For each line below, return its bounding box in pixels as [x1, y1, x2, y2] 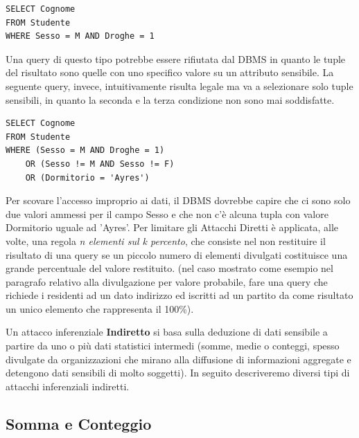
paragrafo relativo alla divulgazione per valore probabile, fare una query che [6, 274, 328, 289]
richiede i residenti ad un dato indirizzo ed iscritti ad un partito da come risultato [6, 288, 353, 302]
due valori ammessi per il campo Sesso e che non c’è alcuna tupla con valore [6, 206, 329, 221]
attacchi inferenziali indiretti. [6, 378, 130, 393]
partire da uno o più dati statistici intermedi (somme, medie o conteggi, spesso [6, 338, 340, 353]
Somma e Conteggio [6, 412, 152, 434]
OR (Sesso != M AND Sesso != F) [25, 158, 175, 169]
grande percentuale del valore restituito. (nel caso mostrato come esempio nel [6, 261, 333, 275]
